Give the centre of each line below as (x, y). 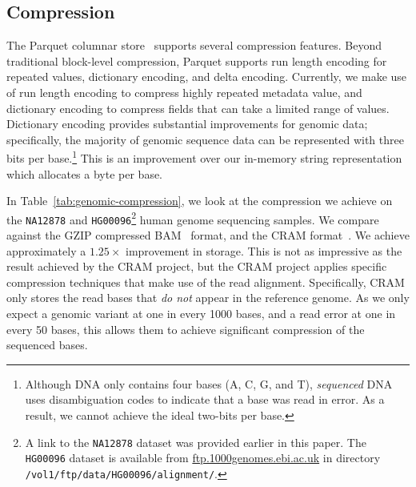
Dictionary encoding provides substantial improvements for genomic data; (187, 124)
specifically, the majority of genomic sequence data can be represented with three (205, 139)
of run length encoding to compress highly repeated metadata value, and (184, 92)
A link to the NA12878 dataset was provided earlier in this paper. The (196, 442)
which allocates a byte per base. (85, 173)
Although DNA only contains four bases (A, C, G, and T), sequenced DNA (209, 383)
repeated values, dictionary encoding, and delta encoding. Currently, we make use (207, 76)
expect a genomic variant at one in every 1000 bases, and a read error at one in (201, 314)
